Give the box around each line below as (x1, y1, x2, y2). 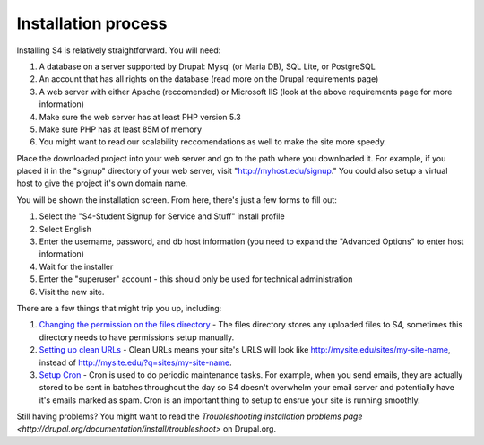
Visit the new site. (39, 286, 105, 297)
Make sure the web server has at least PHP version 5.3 (39, 111, 241, 122)
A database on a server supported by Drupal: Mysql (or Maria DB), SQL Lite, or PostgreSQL (39, 61, 376, 72)
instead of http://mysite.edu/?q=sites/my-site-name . (39, 357, 232, 368)
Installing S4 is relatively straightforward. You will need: (16, 45, 221, 56)
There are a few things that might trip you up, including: (16, 302, 222, 313)
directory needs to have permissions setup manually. (39, 332, 235, 343)
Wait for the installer (39, 261, 114, 272)
